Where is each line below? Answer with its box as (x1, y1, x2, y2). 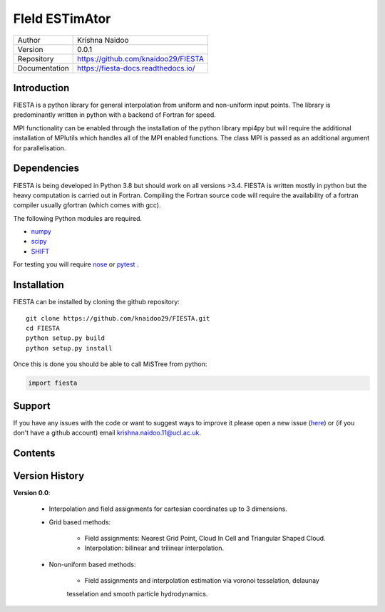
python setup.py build (26, 334, 106, 342)
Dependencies (13, 162, 80, 175)
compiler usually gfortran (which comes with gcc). (13, 201, 161, 209)
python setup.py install (26, 344, 113, 352)
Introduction (13, 82, 70, 94)
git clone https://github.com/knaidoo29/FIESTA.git (26, 314, 210, 322)
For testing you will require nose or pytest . (13, 260, 139, 269)
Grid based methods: (48, 517, 111, 527)
